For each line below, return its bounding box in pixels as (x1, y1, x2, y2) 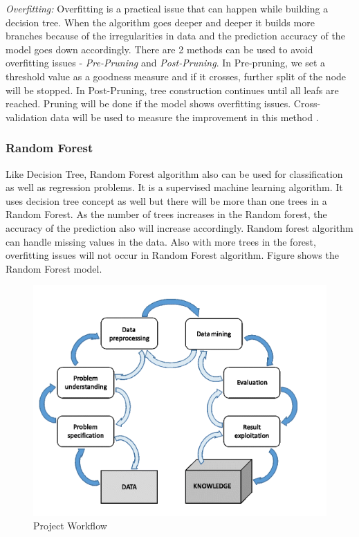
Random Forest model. (6, 261, 102, 275)
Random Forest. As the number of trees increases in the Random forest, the (6, 207, 327, 221)
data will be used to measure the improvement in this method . (50, 109, 319, 124)
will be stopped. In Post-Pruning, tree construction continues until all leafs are (6, 82, 339, 97)
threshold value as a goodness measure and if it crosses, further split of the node (6, 69, 347, 83)
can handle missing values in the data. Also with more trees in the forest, (6, 234, 316, 248)
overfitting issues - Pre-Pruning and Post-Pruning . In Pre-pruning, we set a (6, 55, 326, 70)
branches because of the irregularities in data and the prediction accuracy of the (6, 28, 345, 43)
